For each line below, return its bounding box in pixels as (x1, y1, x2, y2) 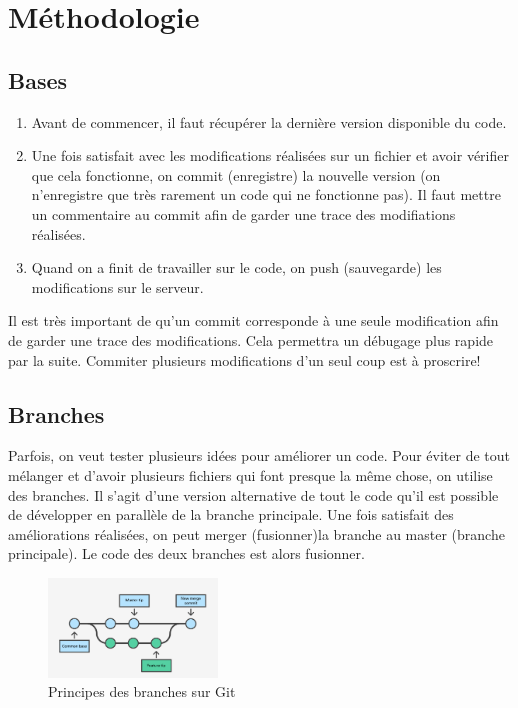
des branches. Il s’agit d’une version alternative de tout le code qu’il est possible (8, 484, 499, 505)
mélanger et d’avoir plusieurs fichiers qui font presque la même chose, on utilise (8, 464, 493, 485)
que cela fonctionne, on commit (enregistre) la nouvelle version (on (31, 164, 441, 185)
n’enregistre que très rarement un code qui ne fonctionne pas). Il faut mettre (31, 184, 501, 205)
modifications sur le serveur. (31, 276, 204, 297)
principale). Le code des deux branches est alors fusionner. (8, 543, 365, 564)
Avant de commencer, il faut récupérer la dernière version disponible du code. (31, 111, 507, 132)
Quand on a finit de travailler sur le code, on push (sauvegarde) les (31, 257, 442, 278)
